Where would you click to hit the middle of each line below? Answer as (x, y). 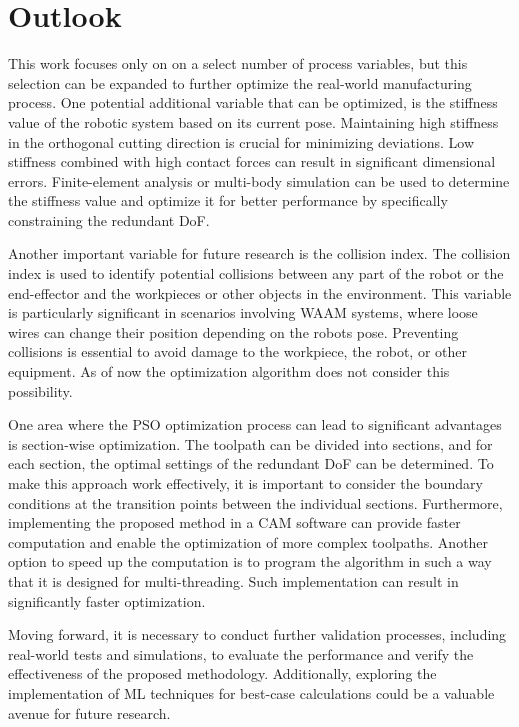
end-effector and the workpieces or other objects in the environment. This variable (260, 292)
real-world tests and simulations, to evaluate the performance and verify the (241, 653)
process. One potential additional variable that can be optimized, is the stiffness (253, 102)
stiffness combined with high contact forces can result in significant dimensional (252, 161)
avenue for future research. (89, 712)
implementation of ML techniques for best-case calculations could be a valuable (251, 692)
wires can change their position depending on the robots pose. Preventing (233, 331)
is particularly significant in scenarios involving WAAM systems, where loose (243, 312)
